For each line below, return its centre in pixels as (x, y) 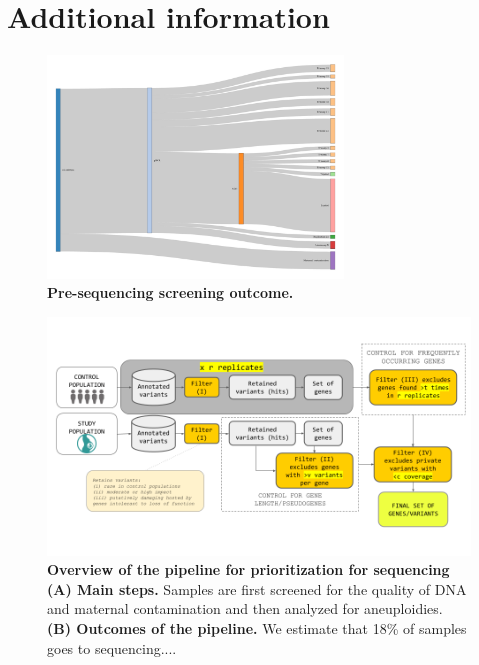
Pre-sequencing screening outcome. (170, 292)
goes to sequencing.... (112, 647)
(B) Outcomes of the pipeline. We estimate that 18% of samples (257, 627)
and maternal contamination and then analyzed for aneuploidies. (245, 608)
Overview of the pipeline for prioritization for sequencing (248, 569)
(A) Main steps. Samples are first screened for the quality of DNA (257, 588)
